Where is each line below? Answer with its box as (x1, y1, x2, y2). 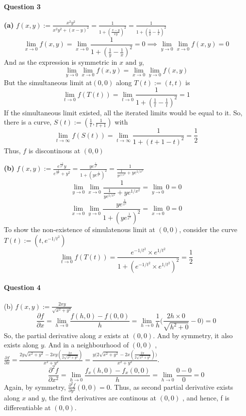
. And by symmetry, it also (153, 330, 233, 340)
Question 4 (4, 282, 41, 292)
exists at (104, 330, 129, 340)
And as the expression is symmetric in (4, 57, 117, 67)
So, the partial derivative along (4, 330, 96, 340)
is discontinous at (28, 145, 81, 155)
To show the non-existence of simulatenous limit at (4, 224, 155, 235)
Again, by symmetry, (4, 381, 66, 392)
